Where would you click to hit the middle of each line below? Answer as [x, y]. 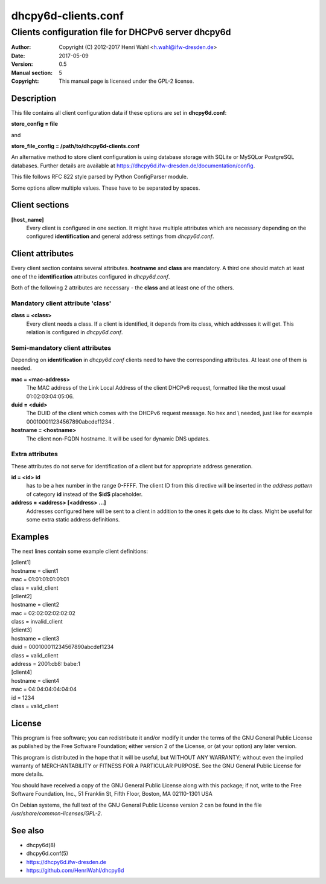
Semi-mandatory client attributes [61, 347]
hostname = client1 [35, 570]
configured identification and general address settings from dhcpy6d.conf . [120, 236]
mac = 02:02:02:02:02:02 [43, 613]
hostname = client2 [35, 605]
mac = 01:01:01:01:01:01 [40, 579]
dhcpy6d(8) [41, 845]
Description [34, 98]
